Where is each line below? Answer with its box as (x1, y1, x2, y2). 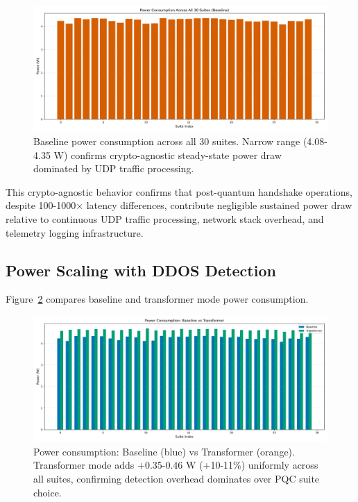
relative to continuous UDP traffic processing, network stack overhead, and (6, 211, 324, 226)
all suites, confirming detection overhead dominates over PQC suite (33, 471, 320, 486)
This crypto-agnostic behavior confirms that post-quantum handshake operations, (6, 184, 352, 199)
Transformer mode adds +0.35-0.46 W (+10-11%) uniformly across (33, 458, 318, 472)
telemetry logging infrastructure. (6, 225, 144, 240)
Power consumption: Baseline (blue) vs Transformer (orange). (33, 444, 295, 458)
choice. (33, 485, 62, 499)
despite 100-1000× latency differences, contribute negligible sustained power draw (6, 198, 352, 212)
